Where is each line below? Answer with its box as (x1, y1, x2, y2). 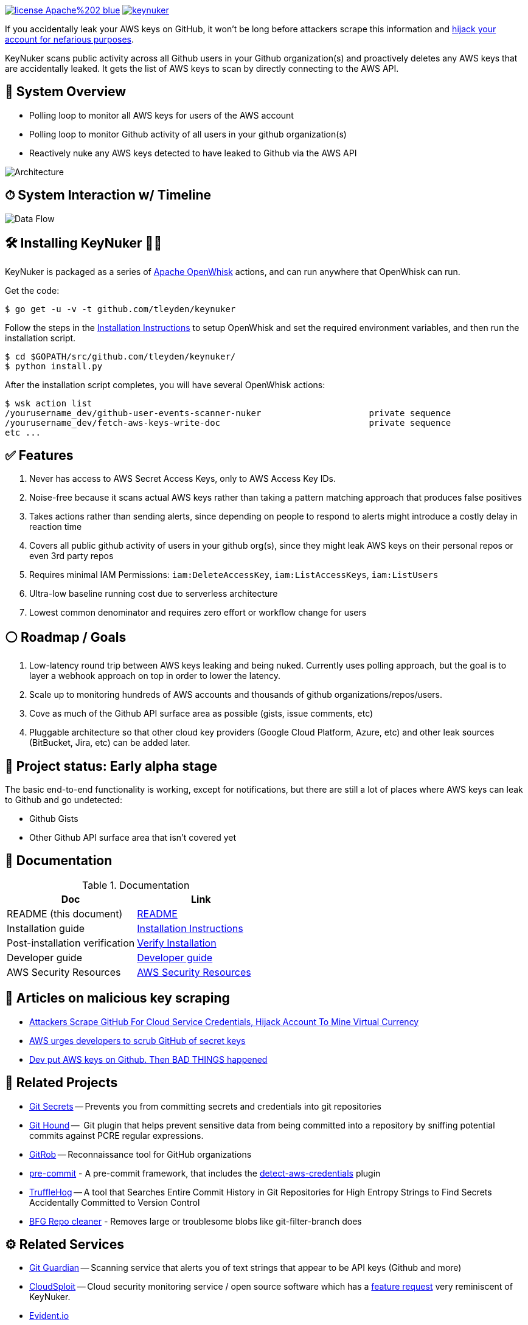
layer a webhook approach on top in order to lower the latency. (29, 670, 280, 681)
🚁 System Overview (5, 84, 127, 100)
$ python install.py (5, 361, 103, 371)
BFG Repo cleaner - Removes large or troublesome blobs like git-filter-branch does (29, 1215, 362, 1226)
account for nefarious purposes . (5, 34, 134, 44)
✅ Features (5, 447, 74, 463)
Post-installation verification (7, 936, 135, 949)
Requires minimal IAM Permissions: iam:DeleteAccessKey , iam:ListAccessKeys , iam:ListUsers (29, 569, 439, 580)
